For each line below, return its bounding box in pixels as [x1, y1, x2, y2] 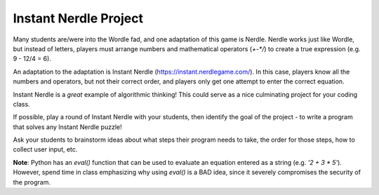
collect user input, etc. [13, 145, 78, 154]
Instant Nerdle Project [13, 11, 144, 26]
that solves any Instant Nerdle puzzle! [13, 123, 122, 131]
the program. [13, 177, 51, 186]
